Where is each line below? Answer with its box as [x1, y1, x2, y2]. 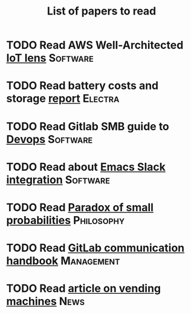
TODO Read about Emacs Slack [6, 160, 166, 174]
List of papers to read [47, 4, 157, 18]
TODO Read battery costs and [6, 79, 159, 93]
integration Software [6, 173, 111, 186]
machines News [6, 295, 85, 308]
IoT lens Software [6, 51, 94, 65]
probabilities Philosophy [6, 213, 125, 227]
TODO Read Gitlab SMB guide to [6, 119, 169, 133]
